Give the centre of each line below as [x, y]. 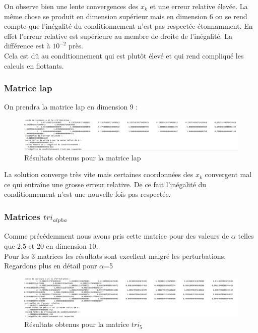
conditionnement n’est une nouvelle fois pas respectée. [87, 194]
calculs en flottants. [34, 65]
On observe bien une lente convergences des [71, 6]
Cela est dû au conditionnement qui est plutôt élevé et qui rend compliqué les [124, 55]
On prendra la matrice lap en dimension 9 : [71, 107]
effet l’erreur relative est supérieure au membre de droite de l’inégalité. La [118, 36]
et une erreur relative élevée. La [199, 6]
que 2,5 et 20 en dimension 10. [51, 245]
